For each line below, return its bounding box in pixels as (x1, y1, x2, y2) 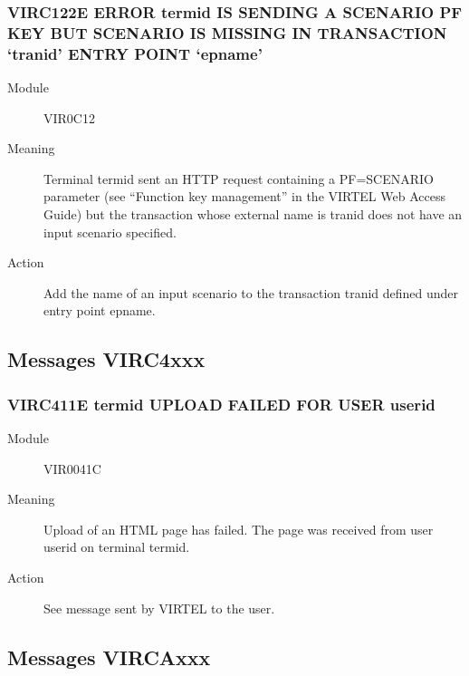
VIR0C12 (43, 108, 95, 127)
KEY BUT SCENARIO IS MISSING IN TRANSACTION (7, 21, 447, 43)
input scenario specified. (43, 222, 177, 241)
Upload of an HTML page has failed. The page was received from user (43, 519, 434, 538)
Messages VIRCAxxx (7, 642, 211, 671)
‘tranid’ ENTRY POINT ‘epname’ (7, 42, 263, 64)
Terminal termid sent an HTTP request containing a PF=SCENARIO (43, 169, 434, 188)
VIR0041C (43, 459, 101, 478)
